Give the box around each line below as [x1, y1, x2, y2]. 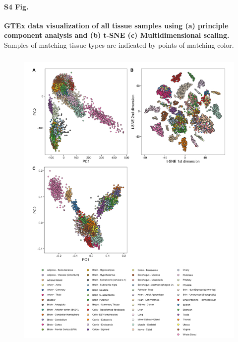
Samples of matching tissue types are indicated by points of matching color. [4, 39, 234, 50]
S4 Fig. [4, 1, 29, 11]
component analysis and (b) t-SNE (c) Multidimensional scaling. [4, 30, 230, 40]
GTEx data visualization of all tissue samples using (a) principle [4, 20, 229, 30]
